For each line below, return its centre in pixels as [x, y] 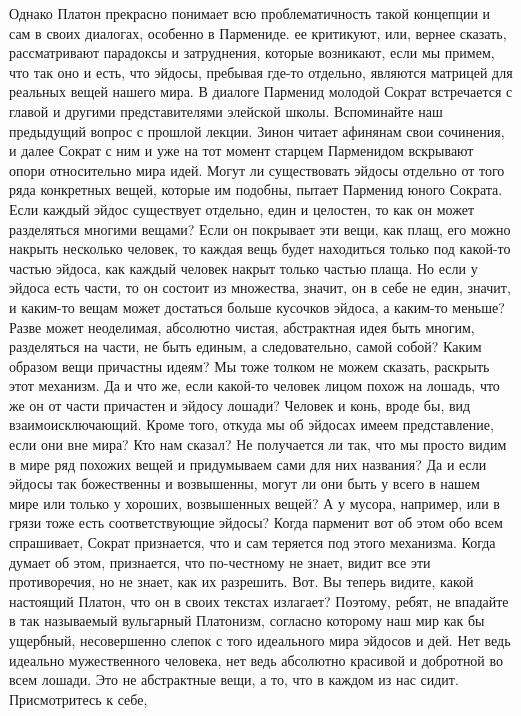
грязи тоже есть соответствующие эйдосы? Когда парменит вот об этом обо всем [256, 522]
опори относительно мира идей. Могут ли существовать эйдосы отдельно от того [257, 169]
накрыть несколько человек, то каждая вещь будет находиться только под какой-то [260, 248]
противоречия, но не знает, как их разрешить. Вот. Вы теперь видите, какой [241, 581]
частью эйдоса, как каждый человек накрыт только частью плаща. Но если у [243, 267]
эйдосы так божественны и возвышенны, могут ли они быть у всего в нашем [244, 483]
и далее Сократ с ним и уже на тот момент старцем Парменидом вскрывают [241, 150]
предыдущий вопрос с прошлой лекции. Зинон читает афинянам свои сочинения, [257, 130]
